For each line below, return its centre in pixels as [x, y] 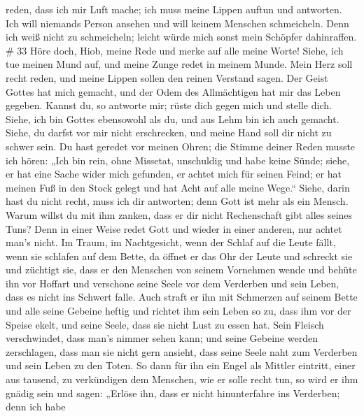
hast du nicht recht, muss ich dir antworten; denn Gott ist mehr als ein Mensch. [177, 201]
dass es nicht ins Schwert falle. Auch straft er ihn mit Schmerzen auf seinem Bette [182, 297]
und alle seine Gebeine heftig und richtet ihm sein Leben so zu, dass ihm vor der [178, 311]
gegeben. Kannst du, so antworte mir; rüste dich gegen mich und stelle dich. [169, 105]
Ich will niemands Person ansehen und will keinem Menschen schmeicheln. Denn [177, 23]
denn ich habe [36, 407]
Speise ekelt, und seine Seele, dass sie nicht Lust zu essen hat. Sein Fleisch [165, 324]
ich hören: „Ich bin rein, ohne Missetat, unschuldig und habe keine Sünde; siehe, [178, 160]
